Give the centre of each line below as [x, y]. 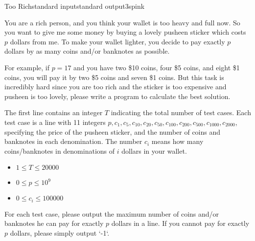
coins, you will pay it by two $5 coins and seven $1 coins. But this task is [114, 77]
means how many [177, 141]
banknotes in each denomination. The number [73, 141]
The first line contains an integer [54, 112]
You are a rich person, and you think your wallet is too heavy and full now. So [122, 22]
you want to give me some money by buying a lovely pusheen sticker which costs [125, 32]
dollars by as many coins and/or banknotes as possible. [87, 51]
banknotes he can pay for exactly [54, 223]
